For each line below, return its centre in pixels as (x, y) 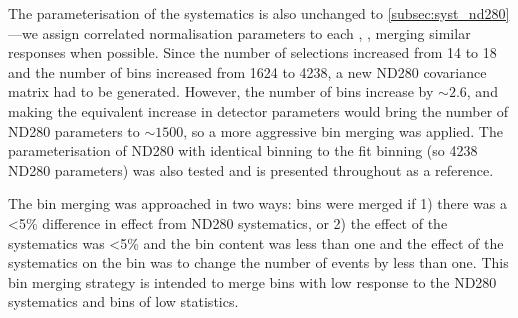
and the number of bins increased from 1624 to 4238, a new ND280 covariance (247, 71)
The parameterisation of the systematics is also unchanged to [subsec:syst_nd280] (259, 13)
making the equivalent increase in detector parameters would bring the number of (258, 110)
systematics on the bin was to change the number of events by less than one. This (258, 262)
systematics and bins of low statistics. (123, 301)
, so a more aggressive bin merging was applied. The (343, 130)
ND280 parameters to (74, 130)
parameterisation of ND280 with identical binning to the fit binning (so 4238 (243, 150)
